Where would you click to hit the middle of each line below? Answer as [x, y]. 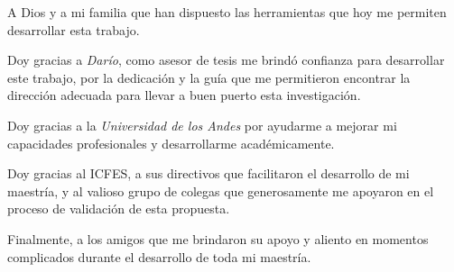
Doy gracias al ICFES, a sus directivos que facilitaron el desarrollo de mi [208, 173]
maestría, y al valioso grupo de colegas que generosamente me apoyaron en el [221, 190]
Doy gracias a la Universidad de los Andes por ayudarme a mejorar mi [202, 125]
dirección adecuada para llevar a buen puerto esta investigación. [184, 95]
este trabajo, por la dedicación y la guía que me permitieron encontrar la [209, 77]
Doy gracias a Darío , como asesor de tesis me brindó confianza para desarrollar [226, 60]
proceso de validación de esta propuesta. [119, 209]
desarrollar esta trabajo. [74, 29]
